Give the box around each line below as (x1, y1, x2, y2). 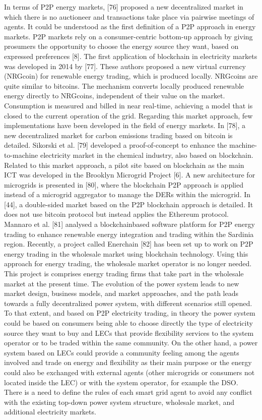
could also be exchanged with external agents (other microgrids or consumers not (4, 367, 255, 377)
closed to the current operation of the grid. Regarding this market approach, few (4, 110, 253, 121)
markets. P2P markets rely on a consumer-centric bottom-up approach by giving (4, 31, 253, 41)
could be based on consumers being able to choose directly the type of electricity (4, 318, 253, 328)
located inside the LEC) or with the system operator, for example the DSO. (4, 377, 238, 387)
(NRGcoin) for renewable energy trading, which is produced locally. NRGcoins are (4, 71, 258, 81)
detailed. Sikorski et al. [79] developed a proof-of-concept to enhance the (4, 140, 227, 150)
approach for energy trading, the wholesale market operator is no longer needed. (4, 258, 252, 269)
